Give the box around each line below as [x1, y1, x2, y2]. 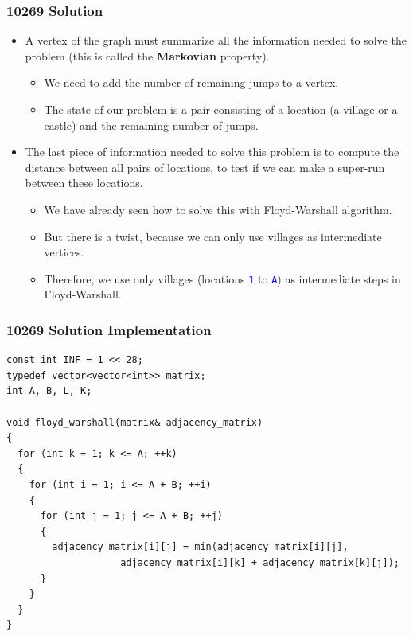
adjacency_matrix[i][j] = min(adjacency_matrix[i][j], [52, 541, 349, 553]
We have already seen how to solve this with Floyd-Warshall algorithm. [44, 201, 392, 217]
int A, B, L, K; [6, 385, 92, 397]
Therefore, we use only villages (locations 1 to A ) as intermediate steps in [44, 270, 401, 287]
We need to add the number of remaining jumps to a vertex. [44, 74, 339, 91]
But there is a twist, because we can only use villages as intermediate [44, 228, 382, 244]
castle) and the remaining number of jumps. [44, 116, 259, 133]
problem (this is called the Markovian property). [25, 47, 270, 64]
